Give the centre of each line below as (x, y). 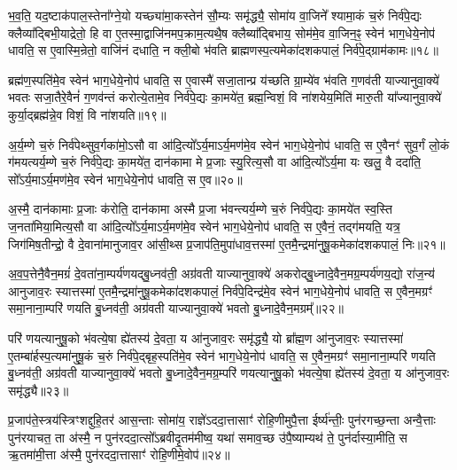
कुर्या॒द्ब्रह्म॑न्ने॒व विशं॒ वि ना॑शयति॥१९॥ (87, 114)
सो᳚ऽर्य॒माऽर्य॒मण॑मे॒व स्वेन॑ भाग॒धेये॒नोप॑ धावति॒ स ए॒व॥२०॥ (125, 179)
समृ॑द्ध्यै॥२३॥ (39, 390)
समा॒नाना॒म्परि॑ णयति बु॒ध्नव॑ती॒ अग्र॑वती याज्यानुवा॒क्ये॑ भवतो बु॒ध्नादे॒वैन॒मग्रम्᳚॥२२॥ (176, 308)
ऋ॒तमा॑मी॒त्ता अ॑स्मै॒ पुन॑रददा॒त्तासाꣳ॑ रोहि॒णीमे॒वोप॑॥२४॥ (119, 454)
